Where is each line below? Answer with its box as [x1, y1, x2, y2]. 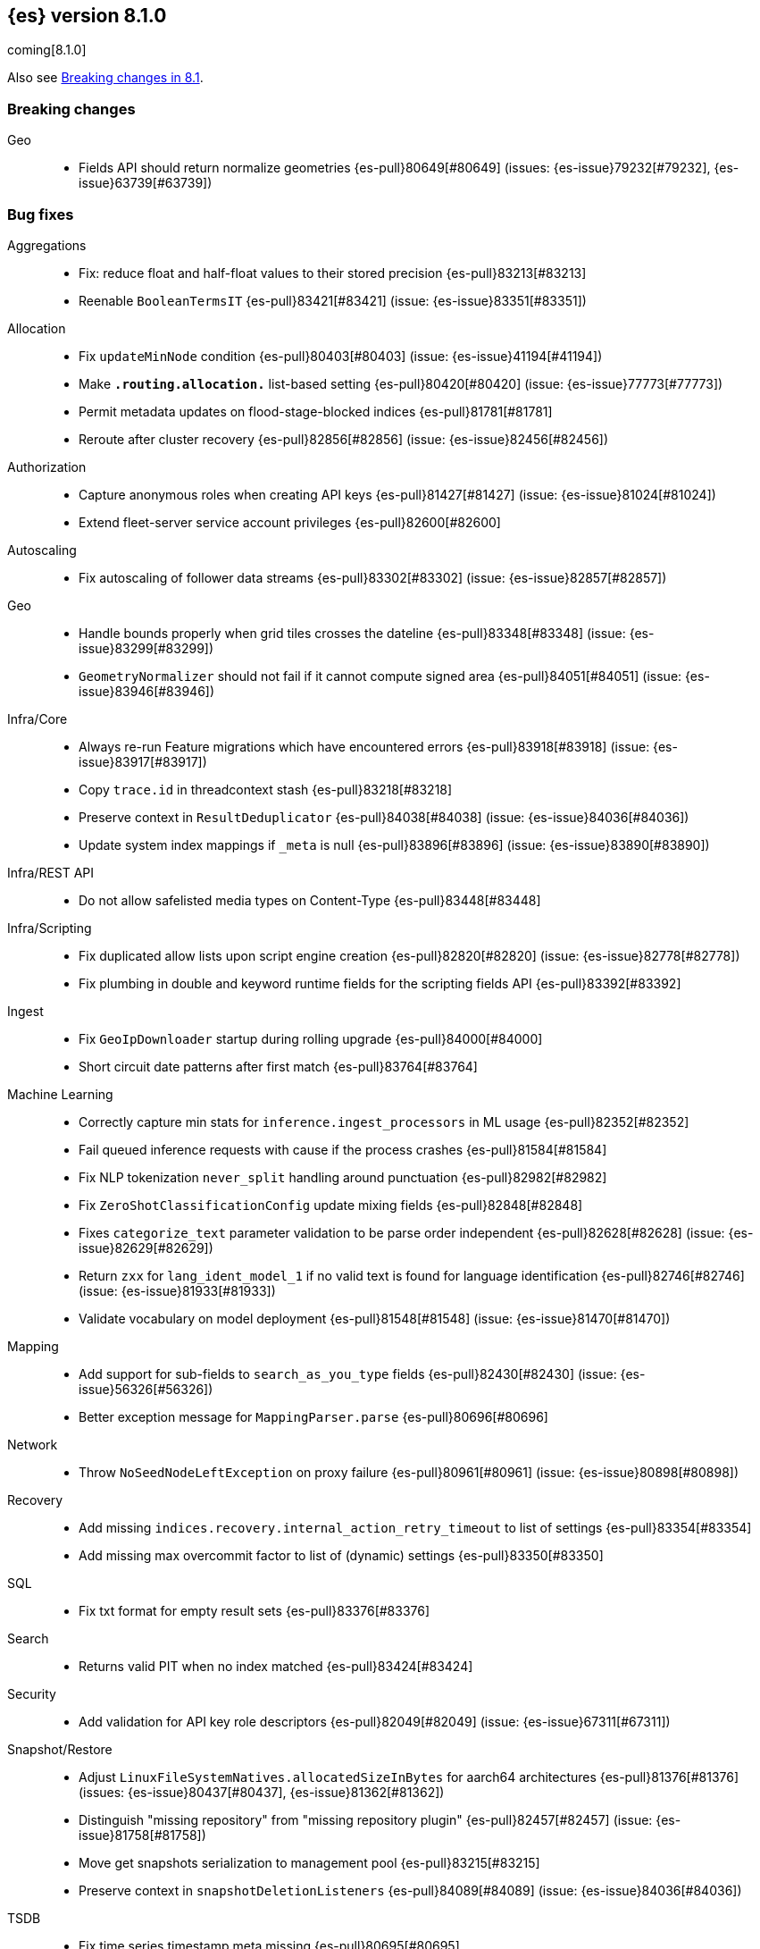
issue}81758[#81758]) [79, 1827, 206, 1843]
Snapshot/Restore [7, 1741, 113, 1757]
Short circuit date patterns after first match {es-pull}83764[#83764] [79, 1058, 478, 1074]
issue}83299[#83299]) [79, 640, 214, 656]
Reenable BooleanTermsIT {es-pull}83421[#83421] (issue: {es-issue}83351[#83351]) [79, 292, 587, 308]
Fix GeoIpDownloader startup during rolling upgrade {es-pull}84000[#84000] [79, 1030, 543, 1046]
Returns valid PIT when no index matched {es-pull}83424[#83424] [79, 1658, 473, 1674]
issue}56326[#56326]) [79, 1381, 213, 1397]
